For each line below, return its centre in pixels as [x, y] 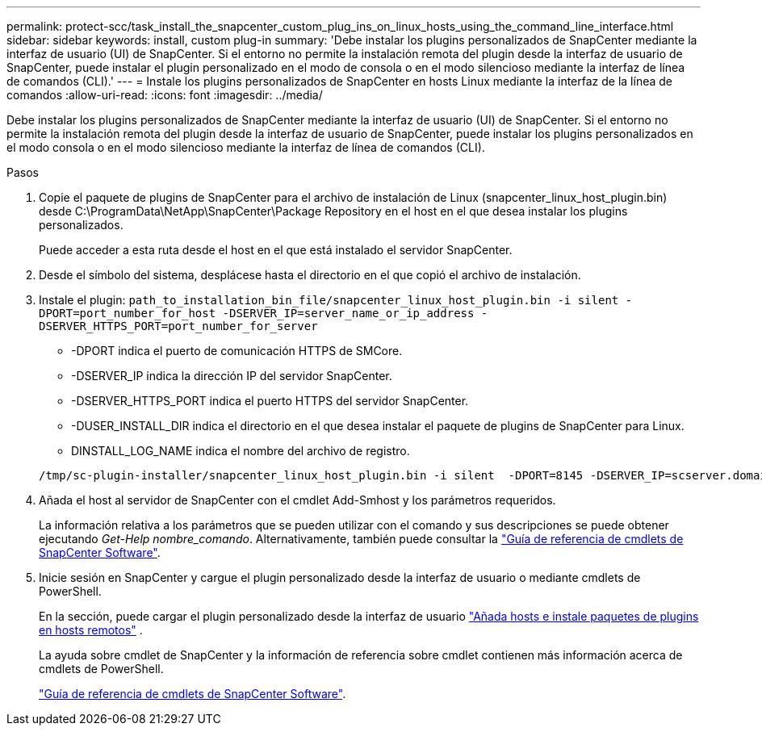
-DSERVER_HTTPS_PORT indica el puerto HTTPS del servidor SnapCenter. [270, 401]
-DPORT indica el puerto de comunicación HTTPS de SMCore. [237, 351]
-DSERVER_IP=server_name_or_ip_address [348, 313]
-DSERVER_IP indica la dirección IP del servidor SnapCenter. [232, 376]
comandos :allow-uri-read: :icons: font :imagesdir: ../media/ [165, 95]
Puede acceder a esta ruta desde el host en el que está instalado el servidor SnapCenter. [276, 250]
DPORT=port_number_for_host [128, 313]
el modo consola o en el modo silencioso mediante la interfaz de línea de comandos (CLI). [246, 147]
